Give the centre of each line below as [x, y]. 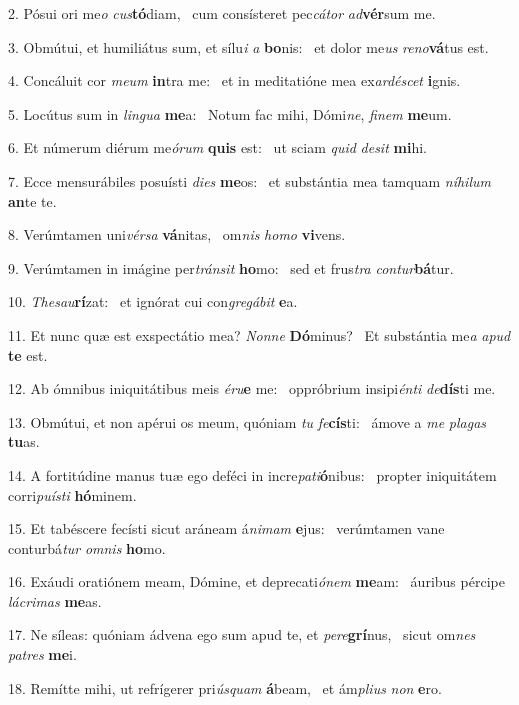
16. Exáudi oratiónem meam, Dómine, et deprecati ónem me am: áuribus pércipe [256, 581]
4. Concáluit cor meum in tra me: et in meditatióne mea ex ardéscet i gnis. [234, 80]
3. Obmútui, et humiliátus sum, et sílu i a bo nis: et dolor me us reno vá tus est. [248, 46]
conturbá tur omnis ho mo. [87, 547]
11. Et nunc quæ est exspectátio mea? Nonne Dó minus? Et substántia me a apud [259, 334]
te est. [28, 354]
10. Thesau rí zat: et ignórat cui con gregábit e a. [153, 301]
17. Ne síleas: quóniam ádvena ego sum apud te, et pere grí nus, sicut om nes [242, 634]
